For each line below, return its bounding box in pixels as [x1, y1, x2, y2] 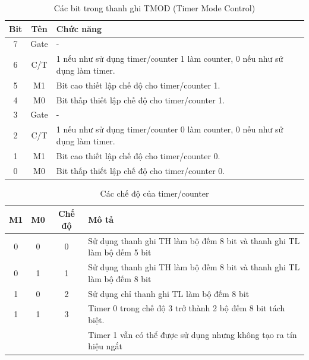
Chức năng [56, 22, 102, 34]
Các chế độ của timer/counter [100, 187, 209, 199]
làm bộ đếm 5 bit [88, 246, 152, 258]
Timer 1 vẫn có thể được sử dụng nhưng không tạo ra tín [88, 328, 297, 340]
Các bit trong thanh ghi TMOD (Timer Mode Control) [53, 2, 256, 14]
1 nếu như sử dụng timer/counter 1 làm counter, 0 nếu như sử [56, 52, 283, 65]
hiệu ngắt [88, 340, 122, 352]
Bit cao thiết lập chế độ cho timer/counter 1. [56, 78, 220, 91]
